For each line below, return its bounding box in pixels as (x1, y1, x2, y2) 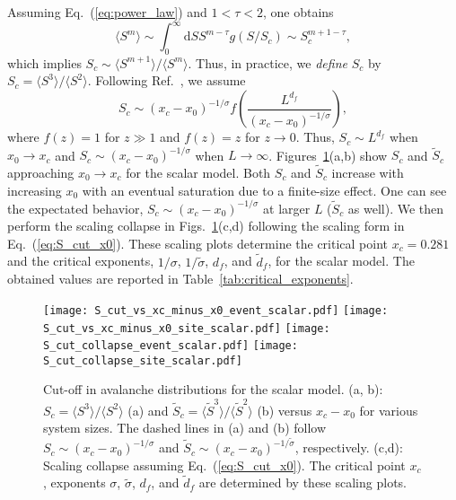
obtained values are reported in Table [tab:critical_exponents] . (7, 269, 354, 288)
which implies (7, 53, 82, 72)
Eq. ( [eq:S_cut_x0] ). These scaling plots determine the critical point (7, 233, 389, 252)
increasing (7, 180, 62, 199)
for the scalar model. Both (126, 162, 271, 181)
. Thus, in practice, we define (188, 53, 347, 72)
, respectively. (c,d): (294, 438, 403, 457)
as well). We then (347, 198, 444, 217)
